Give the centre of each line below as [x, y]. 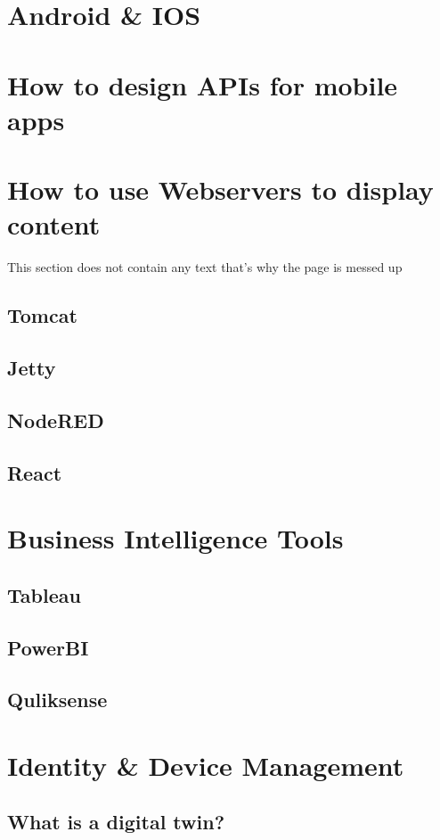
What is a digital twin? [116, 822]
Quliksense [57, 700]
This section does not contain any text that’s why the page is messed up [205, 267]
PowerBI [48, 647]
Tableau [44, 594]
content [54, 224]
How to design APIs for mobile [203, 84]
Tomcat [42, 315]
